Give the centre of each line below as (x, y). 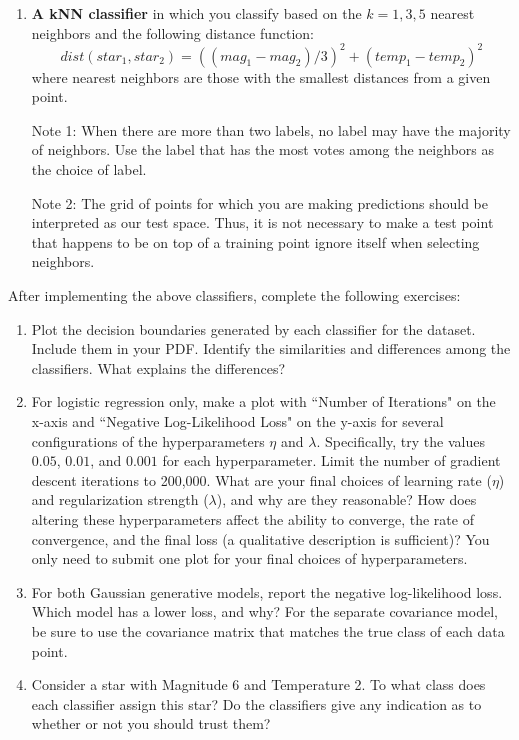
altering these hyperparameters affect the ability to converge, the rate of (252, 518)
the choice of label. (89, 169)
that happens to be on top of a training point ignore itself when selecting (255, 241)
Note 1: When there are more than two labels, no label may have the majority (271, 129)
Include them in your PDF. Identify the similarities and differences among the (271, 348)
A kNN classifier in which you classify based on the (196, 13)
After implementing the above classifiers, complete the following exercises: (234, 295)
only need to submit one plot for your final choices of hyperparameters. (249, 558)
